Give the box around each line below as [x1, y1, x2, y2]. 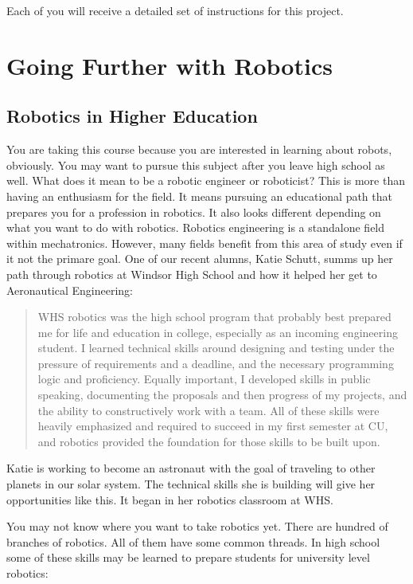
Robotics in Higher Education [6, 104, 258, 128]
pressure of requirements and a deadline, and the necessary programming [37, 355, 394, 371]
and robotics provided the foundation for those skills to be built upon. [37, 433, 380, 449]
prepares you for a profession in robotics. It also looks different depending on [6, 203, 381, 220]
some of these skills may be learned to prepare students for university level [6, 549, 370, 566]
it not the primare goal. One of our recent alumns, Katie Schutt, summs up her [6, 250, 393, 267]
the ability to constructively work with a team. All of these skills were [37, 402, 380, 418]
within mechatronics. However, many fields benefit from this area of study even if [6, 234, 403, 251]
